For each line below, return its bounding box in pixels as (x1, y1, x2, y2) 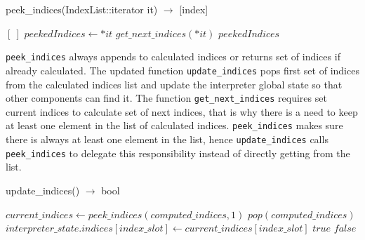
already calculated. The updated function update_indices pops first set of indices (6, 62, 359, 77)
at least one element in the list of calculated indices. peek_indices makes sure (6, 118, 343, 133)
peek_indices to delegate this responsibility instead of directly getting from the (6, 145, 350, 160)
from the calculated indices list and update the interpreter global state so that (6, 76, 343, 91)
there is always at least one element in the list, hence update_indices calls (6, 132, 328, 146)
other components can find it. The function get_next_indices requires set (6, 91, 327, 105)
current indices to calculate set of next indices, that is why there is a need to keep (6, 104, 358, 119)
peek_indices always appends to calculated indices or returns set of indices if (6, 49, 340, 64)
